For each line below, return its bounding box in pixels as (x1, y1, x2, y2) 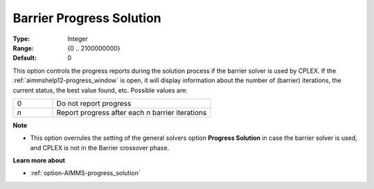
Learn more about (12, 156, 66, 165)
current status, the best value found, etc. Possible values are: (12, 86, 188, 94)
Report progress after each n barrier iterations (56, 107, 207, 117)
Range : (12, 44, 34, 52)
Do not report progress (56, 98, 132, 108)
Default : (12, 54, 37, 62)
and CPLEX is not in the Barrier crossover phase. (30, 143, 170, 152)
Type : (12, 35, 30, 43)
